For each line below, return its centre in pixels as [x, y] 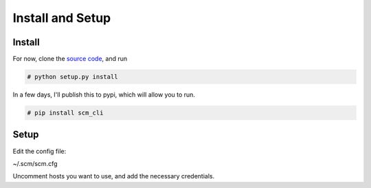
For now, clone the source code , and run [70, 59]
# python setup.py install [72, 77]
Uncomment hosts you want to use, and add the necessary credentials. [114, 176]
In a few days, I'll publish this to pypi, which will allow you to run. [104, 95]
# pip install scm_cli [65, 113]
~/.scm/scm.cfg [35, 163]
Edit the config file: [40, 151]
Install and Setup [62, 18]
